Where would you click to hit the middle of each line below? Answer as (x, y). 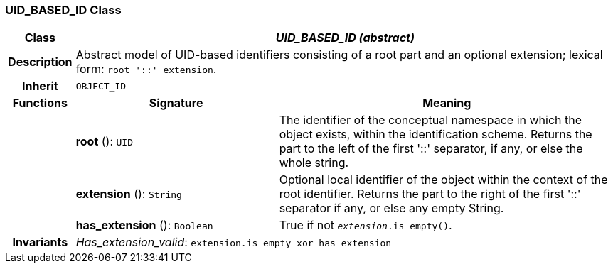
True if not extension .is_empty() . (366, 225)
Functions (40, 103)
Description (40, 62)
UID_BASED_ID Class (63, 10)
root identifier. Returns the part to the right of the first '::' (430, 194)
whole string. (314, 163)
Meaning (447, 103)
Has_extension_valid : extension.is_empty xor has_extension (234, 242)
